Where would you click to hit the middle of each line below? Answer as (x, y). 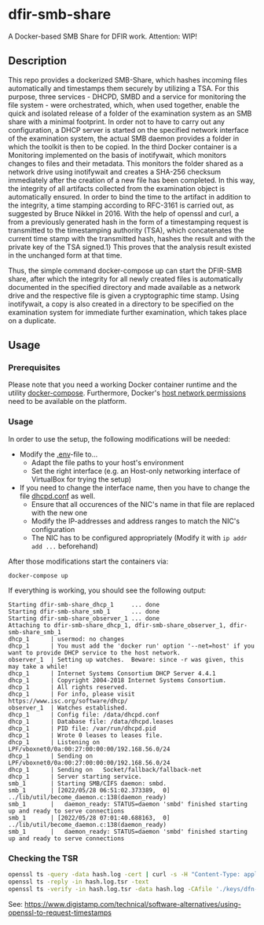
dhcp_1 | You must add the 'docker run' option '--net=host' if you (132, 646)
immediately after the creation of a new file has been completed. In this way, (132, 180)
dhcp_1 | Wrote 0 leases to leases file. (86, 735)
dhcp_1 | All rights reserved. (68, 687)
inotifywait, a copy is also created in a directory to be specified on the (121, 303)
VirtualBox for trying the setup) (81, 479)
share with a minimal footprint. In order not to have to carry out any (117, 121)
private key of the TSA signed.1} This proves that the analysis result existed (130, 247)
